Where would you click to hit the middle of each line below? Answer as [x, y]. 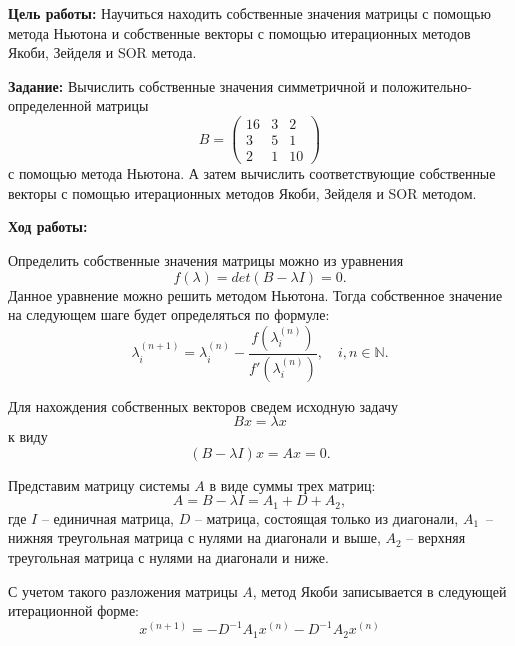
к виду [28, 436]
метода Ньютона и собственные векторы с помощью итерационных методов [239, 32]
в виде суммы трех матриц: [292, 484]
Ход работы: [48, 226]
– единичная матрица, [108, 517]
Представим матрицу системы [99, 484]
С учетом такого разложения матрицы [123, 590]
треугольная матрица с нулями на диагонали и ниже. [168, 556]
